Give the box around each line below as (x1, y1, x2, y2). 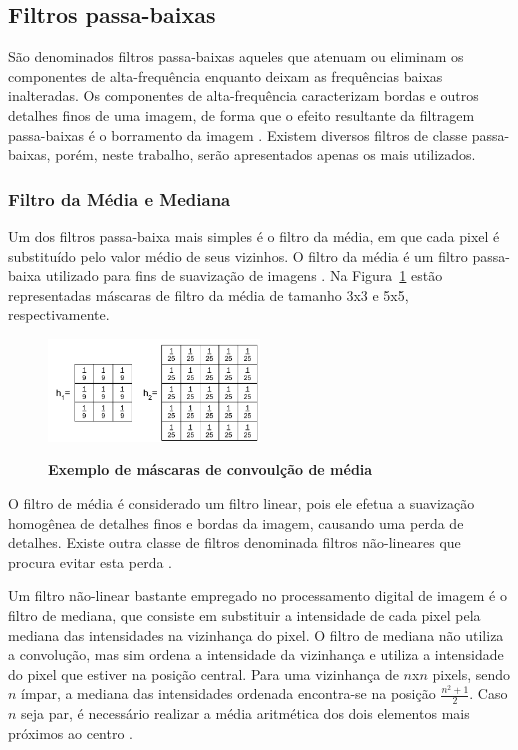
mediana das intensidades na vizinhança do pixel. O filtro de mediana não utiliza (8, 624, 504, 645)
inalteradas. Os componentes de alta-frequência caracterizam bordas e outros (8, 85, 479, 106)
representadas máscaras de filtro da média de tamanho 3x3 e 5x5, (8, 284, 409, 305)
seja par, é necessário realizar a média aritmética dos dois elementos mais (21, 703, 470, 724)
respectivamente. (8, 304, 110, 325)
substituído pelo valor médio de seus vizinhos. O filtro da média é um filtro (8, 245, 468, 266)
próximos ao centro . (8, 722, 133, 743)
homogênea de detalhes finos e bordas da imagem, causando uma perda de (8, 512, 464, 533)
